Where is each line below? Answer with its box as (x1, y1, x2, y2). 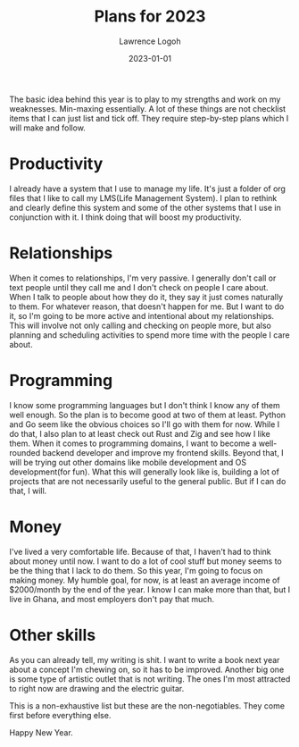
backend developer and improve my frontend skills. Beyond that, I (42, 447, 284, 457)
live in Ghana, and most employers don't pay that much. (9, 593, 215, 604)
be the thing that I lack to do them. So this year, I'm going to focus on (9, 565, 263, 575)
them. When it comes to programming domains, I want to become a (9, 438, 257, 449)
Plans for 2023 (94, 6, 206, 27)
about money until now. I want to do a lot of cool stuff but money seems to (9, 556, 283, 567)
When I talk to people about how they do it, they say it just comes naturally (9, 291, 284, 302)
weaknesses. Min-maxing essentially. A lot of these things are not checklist (9, 103, 287, 113)
